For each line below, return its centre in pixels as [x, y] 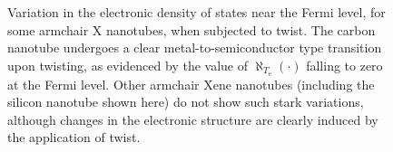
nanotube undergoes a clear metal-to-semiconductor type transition [195, 47]
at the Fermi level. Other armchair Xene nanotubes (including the [191, 84]
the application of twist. [74, 137]
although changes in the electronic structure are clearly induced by [193, 119]
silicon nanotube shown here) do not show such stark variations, [186, 102]
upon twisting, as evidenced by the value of [128, 65]
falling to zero [344, 65]
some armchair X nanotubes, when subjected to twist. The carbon [192, 29]
